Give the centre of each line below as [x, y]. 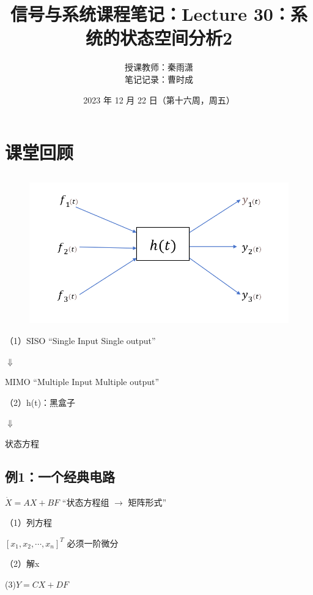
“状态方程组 [86, 502]
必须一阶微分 [93, 543]
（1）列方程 [28, 522]
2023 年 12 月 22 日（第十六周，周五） [159, 99]
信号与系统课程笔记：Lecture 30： [150, 14]
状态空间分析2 [176, 38]
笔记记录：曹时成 [159, 79]
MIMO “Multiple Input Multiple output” [82, 382]
